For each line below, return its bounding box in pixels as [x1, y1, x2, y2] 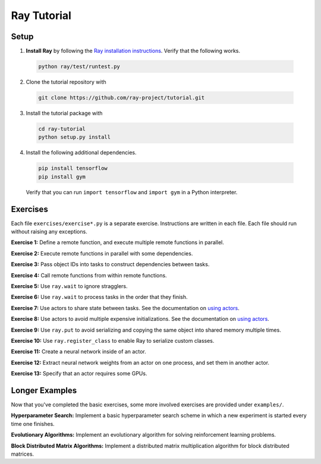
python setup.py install [38, 134, 111, 141]
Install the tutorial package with [26, 110, 103, 116]
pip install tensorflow [38, 165, 108, 172]
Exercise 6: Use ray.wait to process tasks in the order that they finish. [11, 293, 188, 301]
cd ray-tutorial [38, 125, 86, 132]
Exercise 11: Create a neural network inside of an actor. [11, 348, 146, 355]
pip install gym [38, 173, 86, 180]
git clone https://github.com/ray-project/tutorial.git [38, 94, 205, 101]
